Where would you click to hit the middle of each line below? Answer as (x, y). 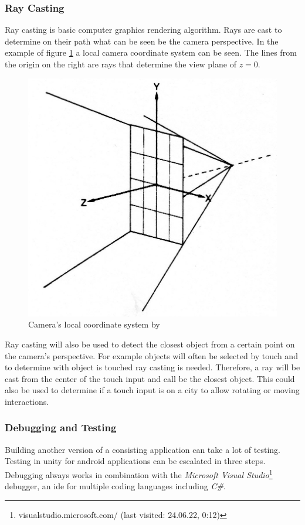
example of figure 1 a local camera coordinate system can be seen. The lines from (151, 52)
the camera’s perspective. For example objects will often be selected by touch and (151, 355)
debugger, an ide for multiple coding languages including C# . (115, 486)
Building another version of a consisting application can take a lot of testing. (143, 449)
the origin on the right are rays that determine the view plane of (121, 64)
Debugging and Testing (61, 427)
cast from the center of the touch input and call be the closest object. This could (150, 378)
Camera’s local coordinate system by (94, 324)
